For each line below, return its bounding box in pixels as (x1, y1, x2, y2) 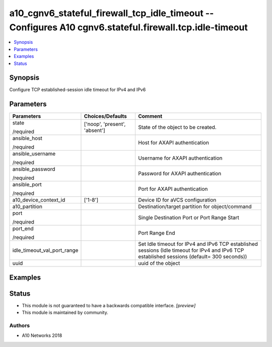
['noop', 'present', (84, 121, 126, 128)
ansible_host (12, 135, 43, 142)
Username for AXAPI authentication (138, 155, 223, 162)
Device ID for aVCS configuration (138, 196, 217, 203)
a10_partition (12, 203, 43, 210)
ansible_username (12, 150, 56, 157)
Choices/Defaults (84, 113, 127, 120)
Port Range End (138, 230, 175, 237)
